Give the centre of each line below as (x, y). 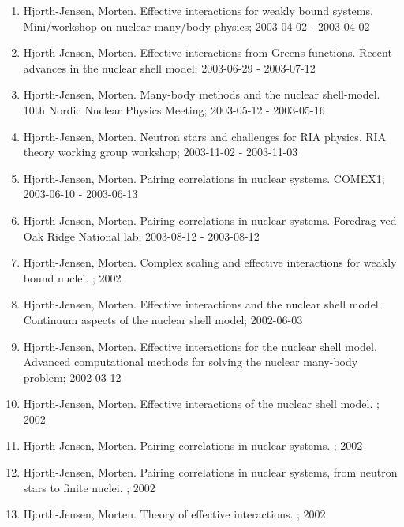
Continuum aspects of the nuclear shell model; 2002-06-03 (163, 319)
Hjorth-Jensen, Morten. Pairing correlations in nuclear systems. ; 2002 (193, 445)
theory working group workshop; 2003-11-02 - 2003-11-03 (161, 152)
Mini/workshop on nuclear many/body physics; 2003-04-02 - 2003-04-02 (196, 26)
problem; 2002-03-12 (72, 377)
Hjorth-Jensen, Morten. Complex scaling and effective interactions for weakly (210, 262)
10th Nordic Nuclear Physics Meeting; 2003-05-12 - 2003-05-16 (174, 109)
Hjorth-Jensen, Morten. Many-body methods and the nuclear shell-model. (202, 94)
